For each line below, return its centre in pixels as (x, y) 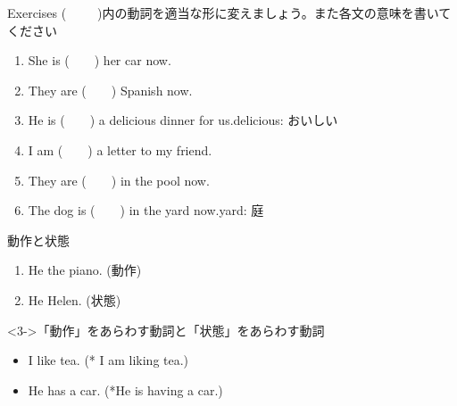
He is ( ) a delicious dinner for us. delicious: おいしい (183, 120)
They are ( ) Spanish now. (110, 90)
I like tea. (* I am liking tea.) (108, 360)
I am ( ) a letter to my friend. (120, 149)
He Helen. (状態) (75, 299)
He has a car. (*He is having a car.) (125, 389)
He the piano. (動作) (85, 270)
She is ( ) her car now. (100, 60)
